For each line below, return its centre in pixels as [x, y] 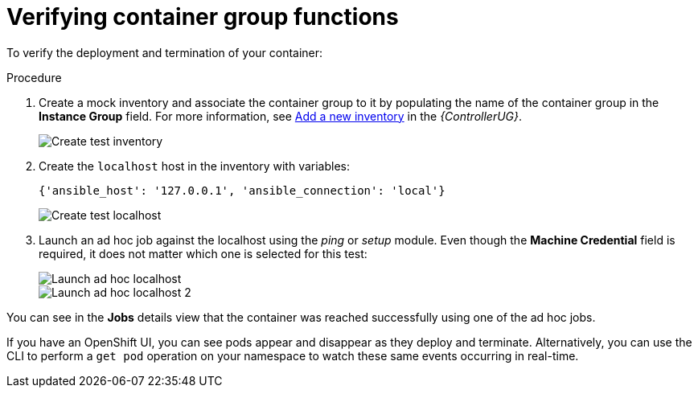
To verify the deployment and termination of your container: [165, 52]
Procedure [34, 77]
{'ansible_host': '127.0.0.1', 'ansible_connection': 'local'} [242, 190]
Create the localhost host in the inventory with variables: [195, 166]
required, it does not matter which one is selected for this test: [203, 253]
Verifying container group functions [203, 17]
